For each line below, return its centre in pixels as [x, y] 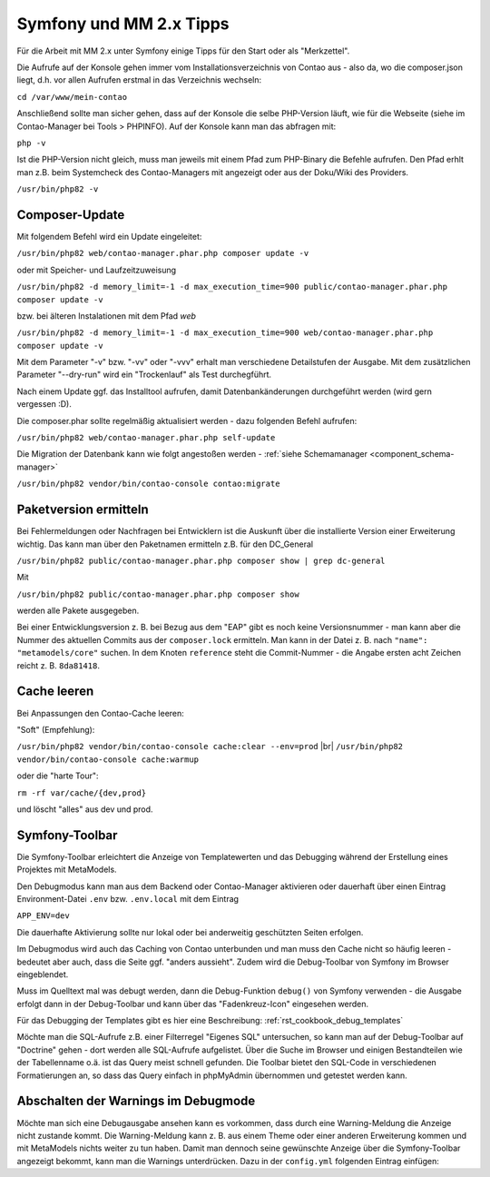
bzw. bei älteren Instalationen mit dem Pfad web [107, 316]
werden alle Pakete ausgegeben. [78, 611]
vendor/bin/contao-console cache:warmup [108, 759]
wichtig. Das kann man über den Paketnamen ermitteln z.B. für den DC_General [165, 544]
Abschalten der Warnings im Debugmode [136, 1101]
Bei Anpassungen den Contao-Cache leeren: [101, 713]
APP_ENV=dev [43, 916]
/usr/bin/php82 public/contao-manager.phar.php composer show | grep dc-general [201, 560]
